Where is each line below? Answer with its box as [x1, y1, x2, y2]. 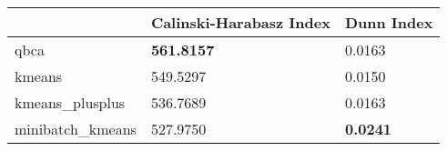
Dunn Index [344, 12, 433, 33]
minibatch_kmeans [15, 118, 137, 139]
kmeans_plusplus [15, 92, 126, 113]
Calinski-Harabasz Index [150, 12, 330, 33]
